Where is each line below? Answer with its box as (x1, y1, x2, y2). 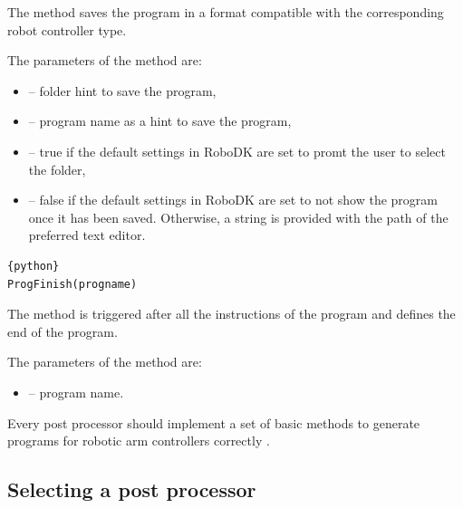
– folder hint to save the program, (28, 81, 217, 100)
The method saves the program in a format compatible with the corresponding (7, 3, 444, 21)
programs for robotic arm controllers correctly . (7, 431, 270, 450)
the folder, (28, 159, 86, 178)
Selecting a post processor (7, 475, 256, 503)
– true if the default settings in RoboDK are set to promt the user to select (28, 141, 446, 160)
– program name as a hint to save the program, (28, 111, 292, 130)
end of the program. (7, 321, 118, 340)
